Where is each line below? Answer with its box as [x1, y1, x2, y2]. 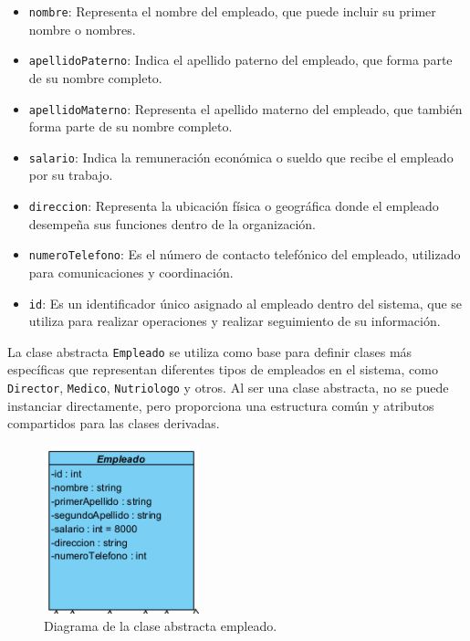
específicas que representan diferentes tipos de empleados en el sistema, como [7, 360, 438, 379]
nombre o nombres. [28, 19, 136, 38]
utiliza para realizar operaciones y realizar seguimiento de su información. [28, 311, 441, 331]
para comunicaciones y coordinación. [28, 262, 234, 281]
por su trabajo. [28, 165, 113, 184]
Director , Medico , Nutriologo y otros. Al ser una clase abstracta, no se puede [7, 378, 449, 396]
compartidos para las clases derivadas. [7, 414, 220, 433]
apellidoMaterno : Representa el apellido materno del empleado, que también [28, 99, 463, 118]
